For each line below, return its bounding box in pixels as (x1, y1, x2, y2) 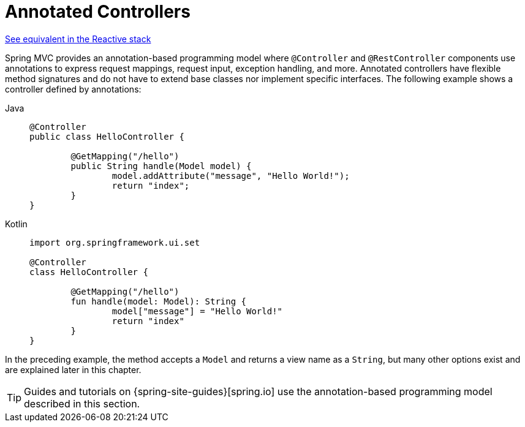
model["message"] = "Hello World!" (111, 306, 283, 316)
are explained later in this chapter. (5, 364, 142, 375)
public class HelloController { (29, 131, 184, 142)
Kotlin (5, 218, 28, 229)
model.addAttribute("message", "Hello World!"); (111, 170, 350, 181)
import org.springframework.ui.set (29, 237, 200, 248)
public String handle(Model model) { (70, 161, 252, 171)
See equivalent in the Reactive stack (5, 33, 151, 44)
